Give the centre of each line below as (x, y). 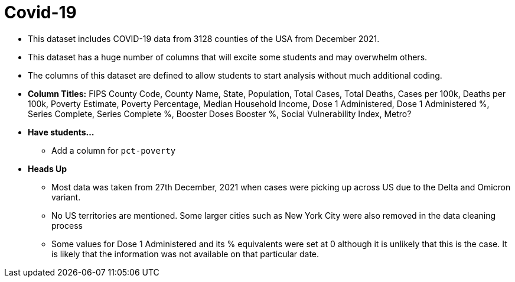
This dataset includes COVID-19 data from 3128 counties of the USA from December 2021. (204, 38)
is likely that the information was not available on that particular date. (185, 254)
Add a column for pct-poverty (114, 150)
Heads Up (48, 168)
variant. (66, 197)
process (67, 225)
